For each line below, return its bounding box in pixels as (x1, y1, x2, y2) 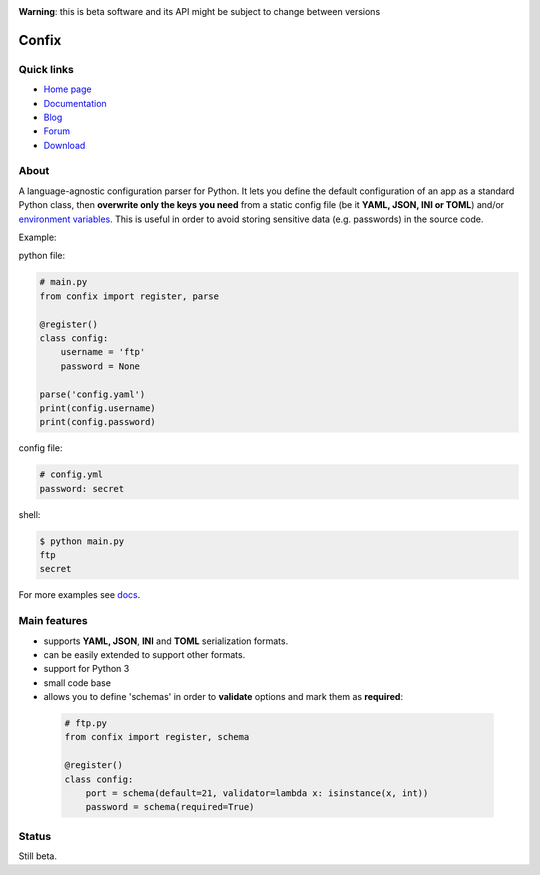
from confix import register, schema (64, 731, 250, 743)
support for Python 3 (43, 663, 130, 675)
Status (18, 829, 52, 843)
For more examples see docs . (18, 589, 141, 601)
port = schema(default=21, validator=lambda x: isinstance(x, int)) (85, 788, 429, 799)
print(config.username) (39, 402, 157, 414)
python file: (18, 250, 65, 262)
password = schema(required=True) (85, 801, 255, 813)
